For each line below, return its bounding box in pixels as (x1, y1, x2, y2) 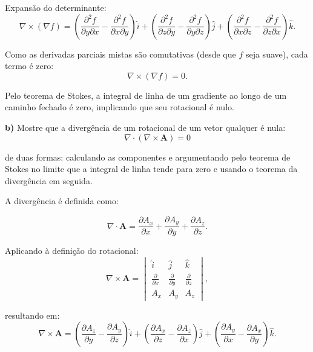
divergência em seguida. (5, 174, 93, 187)
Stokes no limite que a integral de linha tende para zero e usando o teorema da (5, 162, 298, 175)
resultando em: (5, 308, 60, 321)
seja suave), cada (245, 47, 308, 60)
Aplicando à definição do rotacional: (5, 244, 139, 257)
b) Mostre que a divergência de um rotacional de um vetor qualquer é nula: (5, 121, 286, 133)
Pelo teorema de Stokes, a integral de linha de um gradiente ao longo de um (5, 88, 287, 101)
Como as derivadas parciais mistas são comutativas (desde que (5, 47, 236, 60)
